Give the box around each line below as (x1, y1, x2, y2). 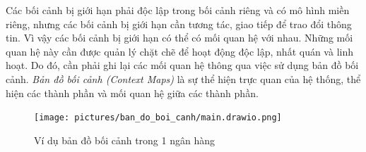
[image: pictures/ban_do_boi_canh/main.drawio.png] (34, 113, 282, 123)
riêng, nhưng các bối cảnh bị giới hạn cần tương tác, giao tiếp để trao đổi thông (6, 16, 352, 31)
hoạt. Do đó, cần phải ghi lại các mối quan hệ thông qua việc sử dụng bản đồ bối (6, 58, 359, 72)
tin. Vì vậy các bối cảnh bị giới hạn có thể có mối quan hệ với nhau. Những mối (6, 30, 353, 45)
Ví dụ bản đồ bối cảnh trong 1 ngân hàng (34, 132, 215, 147)
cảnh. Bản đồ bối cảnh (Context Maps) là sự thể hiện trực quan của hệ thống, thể (6, 71, 361, 86)
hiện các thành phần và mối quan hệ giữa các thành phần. (6, 85, 259, 100)
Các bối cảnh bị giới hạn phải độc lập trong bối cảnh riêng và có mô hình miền (6, 3, 350, 17)
